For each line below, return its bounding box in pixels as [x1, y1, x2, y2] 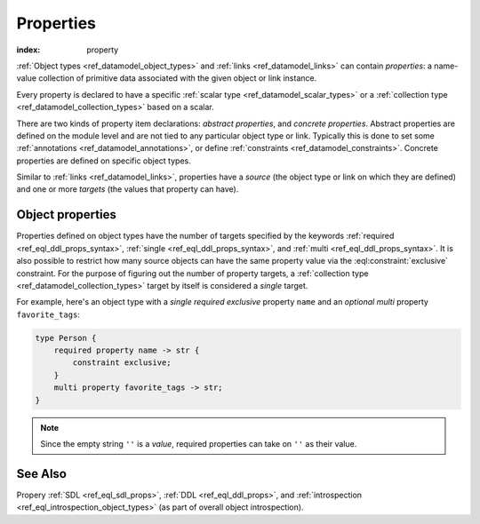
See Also [16, 466, 67, 481]
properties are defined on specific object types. [16, 155, 191, 166]
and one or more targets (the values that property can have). [16, 184, 239, 195]
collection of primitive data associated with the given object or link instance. [38, 73, 317, 83]
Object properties [16, 207, 117, 222]
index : [16, 44, 41, 55]
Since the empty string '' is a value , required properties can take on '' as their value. [40, 439, 357, 449]
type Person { [35, 333, 97, 343]
